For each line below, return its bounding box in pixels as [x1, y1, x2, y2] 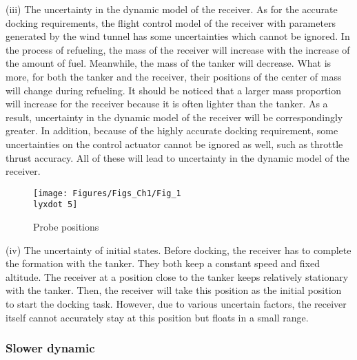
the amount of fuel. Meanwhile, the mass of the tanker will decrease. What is [6, 56, 331, 70]
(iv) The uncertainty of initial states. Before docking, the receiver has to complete [6, 242, 351, 257]
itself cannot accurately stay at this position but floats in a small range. [6, 310, 309, 324]
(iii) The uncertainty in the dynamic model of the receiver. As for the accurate [6, 2, 338, 16]
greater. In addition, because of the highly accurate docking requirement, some [6, 123, 338, 138]
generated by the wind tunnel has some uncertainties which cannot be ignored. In [6, 29, 350, 43]
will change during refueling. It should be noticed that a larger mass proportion [6, 83, 342, 97]
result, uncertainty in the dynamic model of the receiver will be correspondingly [6, 109, 343, 124]
